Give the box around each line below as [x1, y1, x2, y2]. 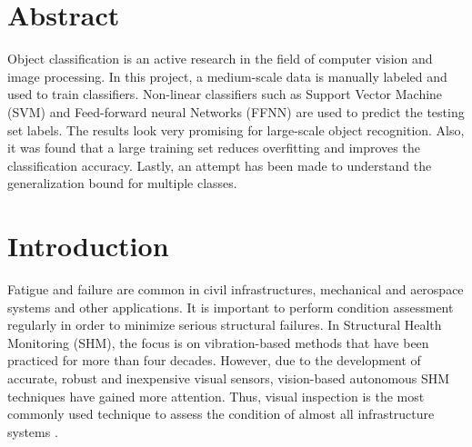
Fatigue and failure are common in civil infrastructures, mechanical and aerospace [7, 280, 464, 298]
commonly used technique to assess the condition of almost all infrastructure [7, 404, 435, 423]
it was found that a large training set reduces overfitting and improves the [7, 138, 420, 157]
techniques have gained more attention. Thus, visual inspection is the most [7, 386, 425, 405]
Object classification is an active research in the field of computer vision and [7, 49, 433, 68]
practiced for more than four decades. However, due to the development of [7, 351, 421, 370]
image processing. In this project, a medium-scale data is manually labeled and [7, 66, 447, 85]
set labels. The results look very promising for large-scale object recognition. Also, [7, 120, 465, 139]
